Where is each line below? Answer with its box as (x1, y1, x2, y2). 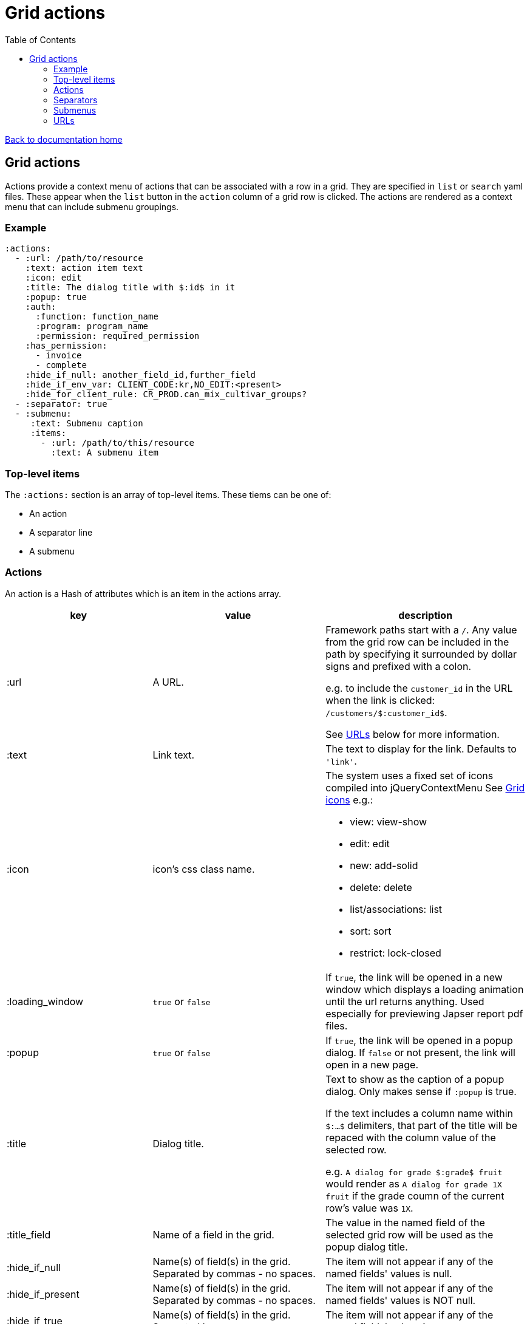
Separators (53, 94, 98, 105)
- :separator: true (15, 399, 107, 409)
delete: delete (350, 881, 412, 893)
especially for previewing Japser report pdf (325, 1007, 523, 1020)
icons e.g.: (325, 793, 373, 806)
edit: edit (350, 837, 390, 850)
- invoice (35, 350, 82, 361)
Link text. (152, 748, 195, 761)
